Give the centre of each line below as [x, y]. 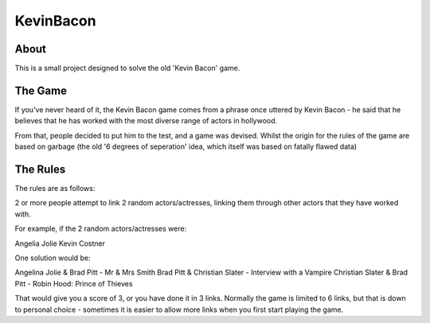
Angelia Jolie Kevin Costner [60, 243]
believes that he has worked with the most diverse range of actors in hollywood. [146, 121]
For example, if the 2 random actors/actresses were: [101, 229]
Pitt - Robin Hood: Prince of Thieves [74, 283]
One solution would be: [53, 258]
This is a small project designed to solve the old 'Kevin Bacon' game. [127, 68]
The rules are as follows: [55, 189]
